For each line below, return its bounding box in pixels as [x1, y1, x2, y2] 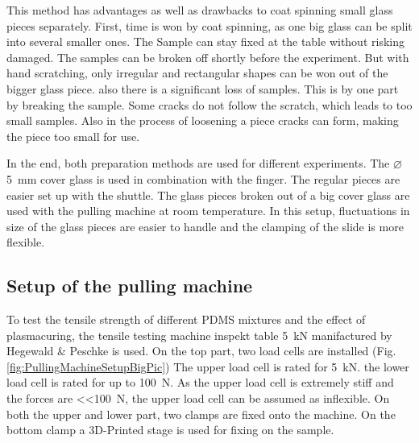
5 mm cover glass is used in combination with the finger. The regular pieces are [6, 170, 400, 187]
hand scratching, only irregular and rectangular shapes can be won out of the [6, 64, 388, 81]
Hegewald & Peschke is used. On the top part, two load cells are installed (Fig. [6, 342, 396, 359]
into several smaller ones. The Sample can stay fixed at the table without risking [6, 33, 404, 50]
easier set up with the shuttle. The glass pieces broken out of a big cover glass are [6, 186, 410, 203]
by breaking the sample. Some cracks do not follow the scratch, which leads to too [6, 96, 413, 113]
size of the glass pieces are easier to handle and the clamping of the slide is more [6, 217, 404, 234]
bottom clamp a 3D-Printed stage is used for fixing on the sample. [6, 421, 334, 438]
